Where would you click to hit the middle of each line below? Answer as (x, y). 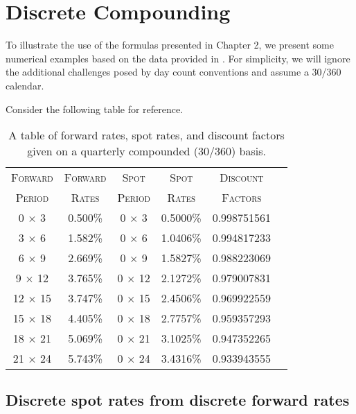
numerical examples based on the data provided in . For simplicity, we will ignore (178, 58)
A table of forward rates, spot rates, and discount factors (146, 135)
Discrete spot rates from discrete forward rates (178, 400)
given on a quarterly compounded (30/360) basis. (146, 151)
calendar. (25, 85)
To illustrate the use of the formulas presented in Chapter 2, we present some (170, 45)
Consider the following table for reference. (95, 109)
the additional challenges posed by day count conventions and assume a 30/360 (173, 72)
